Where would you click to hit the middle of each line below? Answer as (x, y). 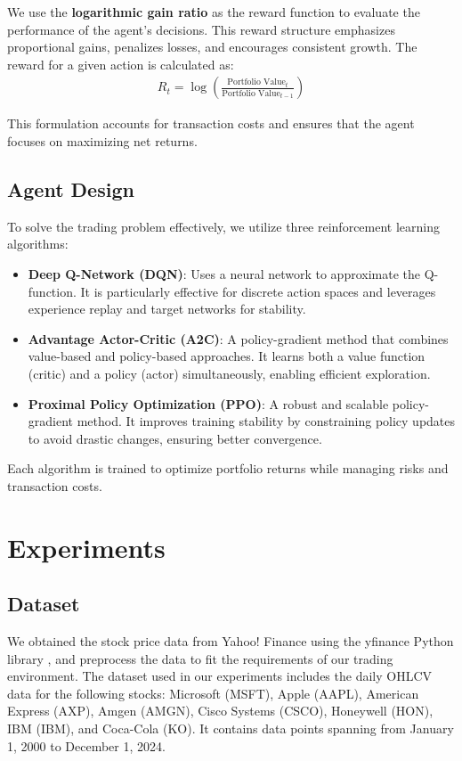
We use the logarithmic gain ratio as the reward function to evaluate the (214, 12)
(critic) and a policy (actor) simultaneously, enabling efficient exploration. (229, 373)
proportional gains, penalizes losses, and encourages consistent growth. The (212, 47)
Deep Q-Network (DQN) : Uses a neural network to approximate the (224, 273)
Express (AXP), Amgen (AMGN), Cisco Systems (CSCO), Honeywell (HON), (220, 711)
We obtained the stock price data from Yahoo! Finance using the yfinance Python (231, 641)
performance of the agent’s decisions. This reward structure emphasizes (201, 29)
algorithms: (38, 244)
